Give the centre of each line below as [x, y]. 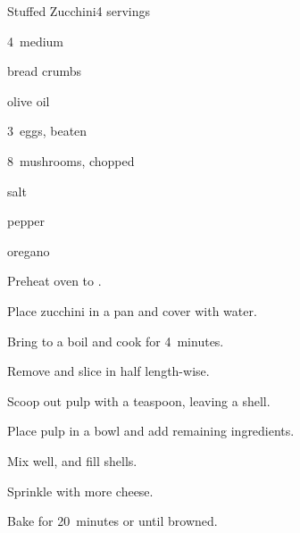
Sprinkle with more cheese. [80, 491]
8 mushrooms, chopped [71, 160]
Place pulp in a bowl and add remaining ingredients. [151, 431]
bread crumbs [44, 71]
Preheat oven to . [54, 281]
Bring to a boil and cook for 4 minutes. [116, 341]
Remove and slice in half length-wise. [108, 371]
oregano [29, 250]
